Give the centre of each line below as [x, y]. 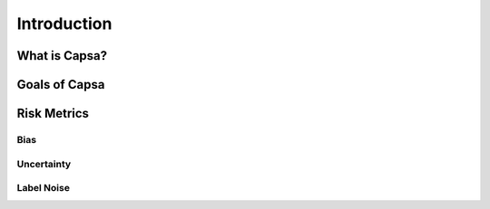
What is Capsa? [62, 56]
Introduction [64, 24]
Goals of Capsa [61, 85]
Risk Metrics [53, 114]
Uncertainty [44, 164]
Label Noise [43, 188]
